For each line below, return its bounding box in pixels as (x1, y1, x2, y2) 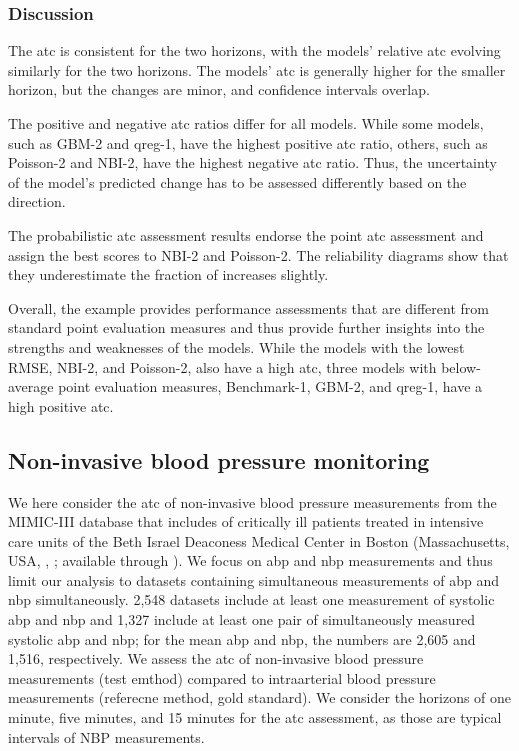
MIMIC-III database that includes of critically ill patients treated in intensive (8, 511, 484, 532)
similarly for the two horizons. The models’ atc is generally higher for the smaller (8, 59, 506, 80)
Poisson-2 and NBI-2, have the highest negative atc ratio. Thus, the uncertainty (8, 152, 497, 173)
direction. (8, 191, 66, 212)
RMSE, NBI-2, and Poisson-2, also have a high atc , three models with (8, 356, 437, 377)
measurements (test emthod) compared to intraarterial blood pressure (8, 667, 436, 688)
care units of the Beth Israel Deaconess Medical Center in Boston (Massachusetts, (8, 530, 510, 551)
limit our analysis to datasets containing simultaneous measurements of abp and (8, 569, 500, 590)
